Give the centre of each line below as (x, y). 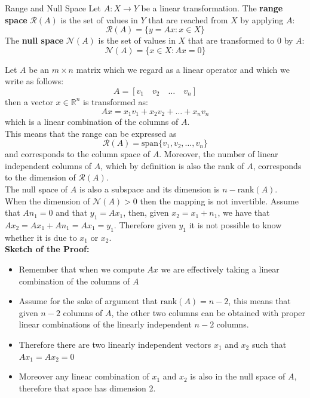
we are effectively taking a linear (220, 269)
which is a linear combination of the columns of (92, 122)
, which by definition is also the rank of (172, 165)
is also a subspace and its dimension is (149, 189)
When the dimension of (47, 200)
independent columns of (48, 165)
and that (72, 212)
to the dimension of (40, 177)
